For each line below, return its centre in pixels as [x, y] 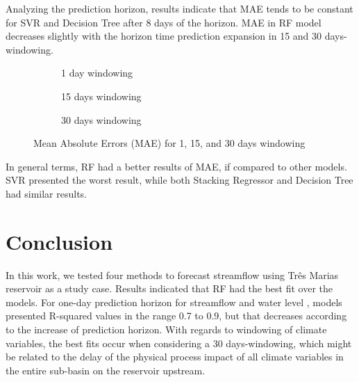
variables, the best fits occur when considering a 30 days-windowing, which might [179, 343]
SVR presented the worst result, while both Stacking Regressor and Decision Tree [179, 180]
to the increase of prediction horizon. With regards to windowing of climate [166, 329]
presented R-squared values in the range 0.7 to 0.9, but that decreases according [176, 316]
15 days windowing [101, 96]
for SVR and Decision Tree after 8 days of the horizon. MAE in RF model [164, 22]
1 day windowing [97, 73]
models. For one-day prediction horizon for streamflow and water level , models [174, 302]
